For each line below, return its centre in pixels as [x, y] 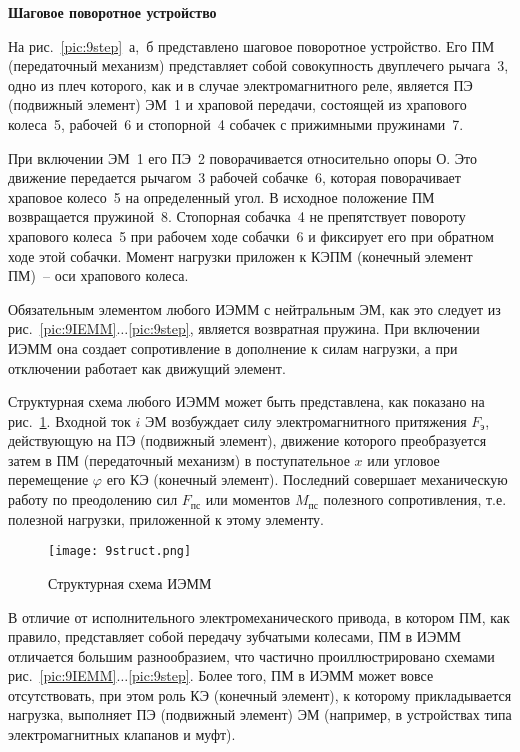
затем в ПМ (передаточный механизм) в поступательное [179, 459]
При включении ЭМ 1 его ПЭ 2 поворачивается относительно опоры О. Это [243, 157]
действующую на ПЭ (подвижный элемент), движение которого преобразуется [247, 440]
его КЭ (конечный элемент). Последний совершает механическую [307, 479]
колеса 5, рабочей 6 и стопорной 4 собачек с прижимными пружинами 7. [236, 123]
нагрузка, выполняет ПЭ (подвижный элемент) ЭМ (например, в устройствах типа [260, 714]
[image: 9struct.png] [120, 551]
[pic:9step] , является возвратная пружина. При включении [304, 328]
